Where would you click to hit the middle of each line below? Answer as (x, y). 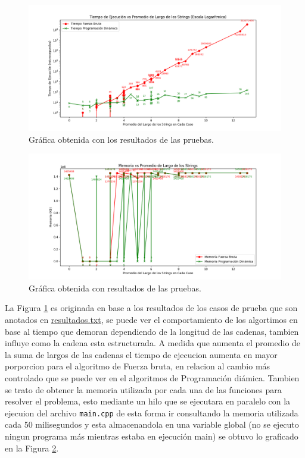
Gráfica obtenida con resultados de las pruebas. (115, 288)
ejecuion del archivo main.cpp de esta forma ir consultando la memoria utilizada (152, 412)
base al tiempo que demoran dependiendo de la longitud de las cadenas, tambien (152, 331)
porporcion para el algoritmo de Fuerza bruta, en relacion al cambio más (138, 366)
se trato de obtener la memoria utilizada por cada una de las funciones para (143, 389)
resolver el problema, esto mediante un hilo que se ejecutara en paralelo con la (148, 401)
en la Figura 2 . (32, 448)
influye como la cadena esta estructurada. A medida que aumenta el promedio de (153, 343)
